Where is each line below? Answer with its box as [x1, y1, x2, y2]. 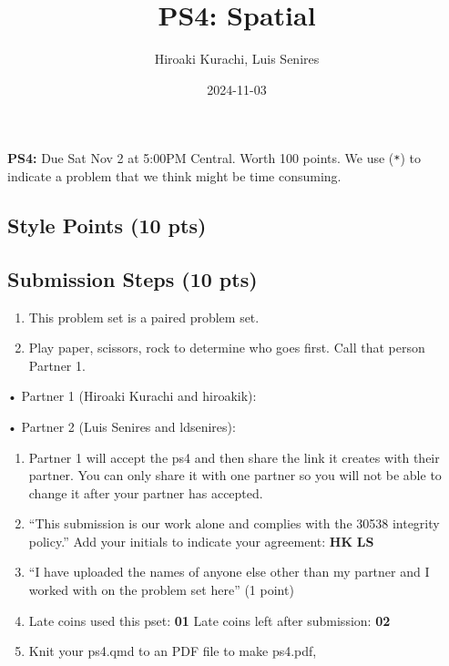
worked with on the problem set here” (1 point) [28, 580, 294, 599]
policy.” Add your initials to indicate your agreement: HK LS [28, 531, 374, 550]
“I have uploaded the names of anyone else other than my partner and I [28, 562, 430, 581]
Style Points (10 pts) [7, 210, 207, 239]
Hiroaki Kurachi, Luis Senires [154, 49, 320, 68]
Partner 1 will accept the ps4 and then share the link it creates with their [28, 447, 440, 466]
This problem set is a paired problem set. [28, 307, 260, 326]
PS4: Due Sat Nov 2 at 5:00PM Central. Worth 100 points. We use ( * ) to [7, 149, 422, 168]
